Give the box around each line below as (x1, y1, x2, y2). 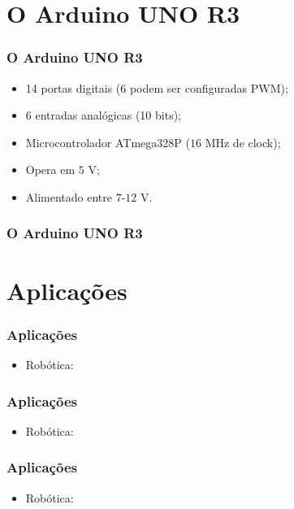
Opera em (25, 161, 76, 178)
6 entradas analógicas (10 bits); (25, 107, 182, 124)
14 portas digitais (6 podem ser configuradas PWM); (25, 79, 288, 96)
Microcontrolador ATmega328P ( (25, 133, 190, 150)
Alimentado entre (25, 188, 113, 205)
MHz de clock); (205, 133, 281, 150)
